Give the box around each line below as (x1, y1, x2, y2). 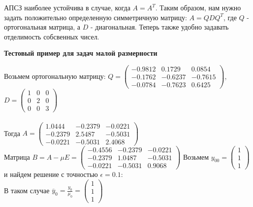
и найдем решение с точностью (4, 169, 98, 179)
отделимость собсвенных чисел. (4, 31, 99, 41)
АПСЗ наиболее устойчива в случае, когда (4, 2, 130, 12)
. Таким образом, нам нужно (155, 2, 241, 12)
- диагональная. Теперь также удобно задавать (90, 22, 229, 32)
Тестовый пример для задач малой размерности (4, 48, 158, 58)
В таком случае (4, 185, 50, 195)
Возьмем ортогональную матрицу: (4, 70, 106, 81)
